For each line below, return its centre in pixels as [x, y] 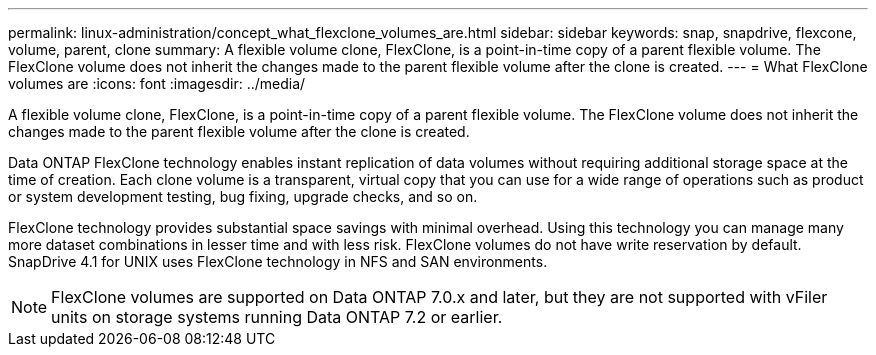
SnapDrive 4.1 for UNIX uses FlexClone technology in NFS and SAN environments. [278, 261]
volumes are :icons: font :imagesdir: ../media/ [157, 83]
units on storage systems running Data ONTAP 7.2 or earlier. [277, 317]
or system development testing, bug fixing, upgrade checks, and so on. [243, 196]
